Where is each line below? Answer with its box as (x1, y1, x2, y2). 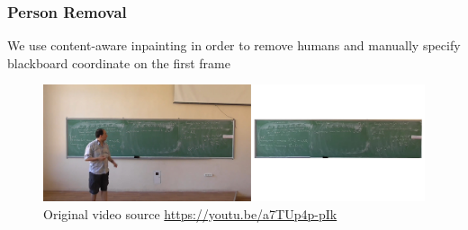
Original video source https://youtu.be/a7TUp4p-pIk (43, 204, 337, 223)
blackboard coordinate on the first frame (7, 53, 230, 72)
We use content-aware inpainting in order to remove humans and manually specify (7, 36, 461, 55)
